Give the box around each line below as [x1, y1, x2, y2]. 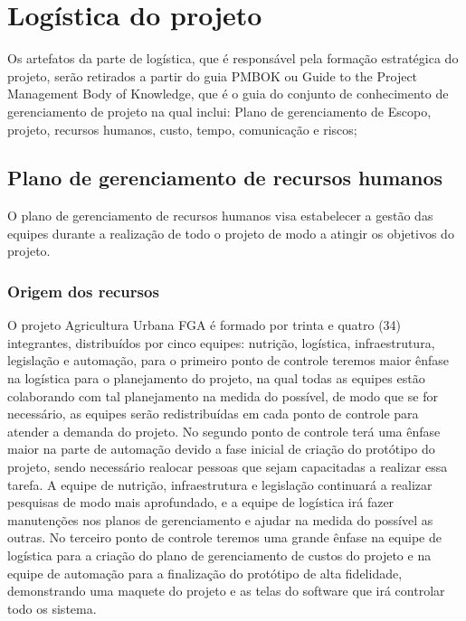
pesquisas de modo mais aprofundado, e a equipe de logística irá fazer [7, 493, 395, 512]
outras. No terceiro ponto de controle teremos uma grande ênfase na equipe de [7, 528, 442, 547]
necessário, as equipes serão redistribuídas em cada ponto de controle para [7, 404, 419, 423]
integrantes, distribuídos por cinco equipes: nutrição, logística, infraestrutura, [7, 333, 435, 352]
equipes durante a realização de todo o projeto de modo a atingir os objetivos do [7, 223, 454, 242]
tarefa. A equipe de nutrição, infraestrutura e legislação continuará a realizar [7, 475, 433, 494]
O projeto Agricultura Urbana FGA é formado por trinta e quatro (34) [7, 315, 402, 334]
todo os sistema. [7, 598, 97, 617]
